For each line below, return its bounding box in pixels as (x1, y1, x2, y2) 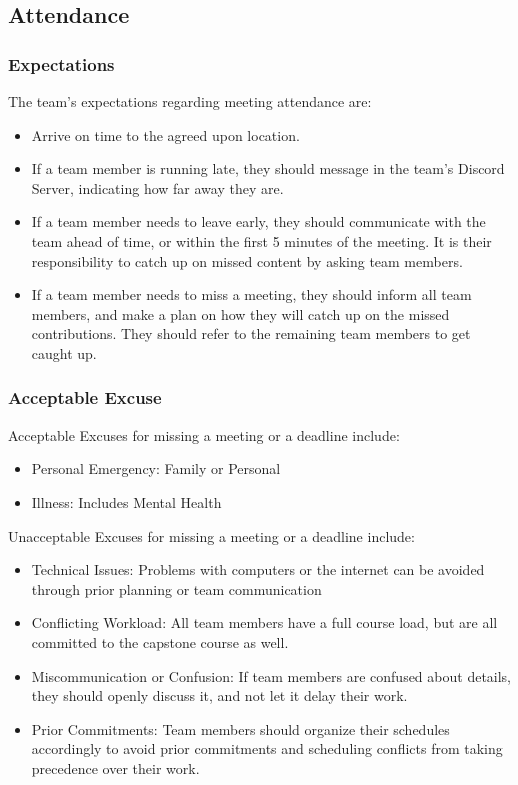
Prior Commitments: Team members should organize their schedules (31, 718, 450, 739)
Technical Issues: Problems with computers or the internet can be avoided (31, 559, 485, 580)
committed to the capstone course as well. (31, 631, 289, 652)
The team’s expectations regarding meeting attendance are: (8, 91, 372, 111)
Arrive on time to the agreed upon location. (31, 124, 300, 145)
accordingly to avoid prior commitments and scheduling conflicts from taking (31, 738, 503, 759)
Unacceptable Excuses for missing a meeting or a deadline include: (8, 525, 415, 546)
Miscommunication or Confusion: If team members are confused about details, (31, 665, 512, 686)
